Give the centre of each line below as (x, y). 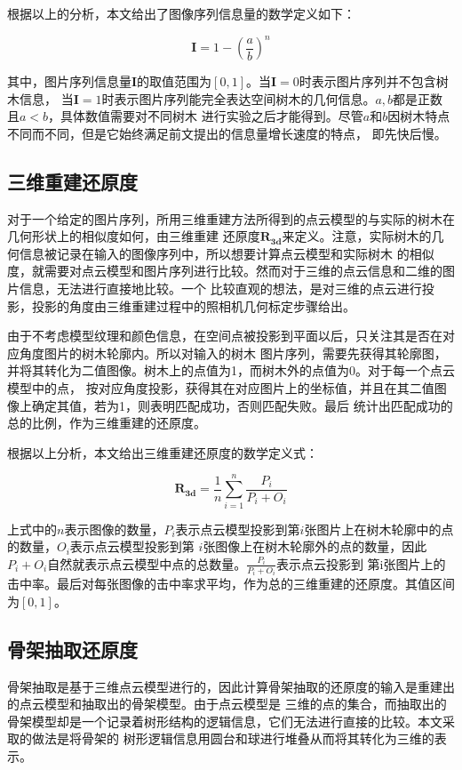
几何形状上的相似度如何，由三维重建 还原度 (134, 236)
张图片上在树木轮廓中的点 (379, 529)
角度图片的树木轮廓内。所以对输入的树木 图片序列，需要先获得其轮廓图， (233, 353)
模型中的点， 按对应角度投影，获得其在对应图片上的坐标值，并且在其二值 (221, 388)
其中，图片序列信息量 (69, 81)
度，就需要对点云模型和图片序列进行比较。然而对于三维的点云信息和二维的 (225, 271)
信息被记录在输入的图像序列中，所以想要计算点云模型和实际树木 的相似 (227, 253)
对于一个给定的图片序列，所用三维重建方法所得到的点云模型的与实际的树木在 (231, 218)
